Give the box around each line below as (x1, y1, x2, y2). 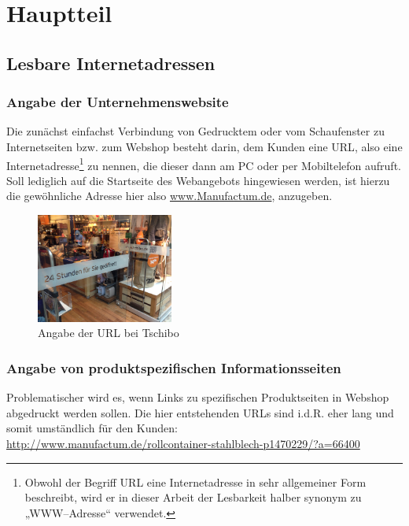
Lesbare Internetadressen (6, 50, 216, 75)
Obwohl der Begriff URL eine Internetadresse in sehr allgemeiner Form (24, 473, 367, 490)
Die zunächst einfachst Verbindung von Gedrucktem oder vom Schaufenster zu (6, 123, 385, 139)
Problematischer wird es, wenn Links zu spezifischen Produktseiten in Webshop (6, 389, 389, 406)
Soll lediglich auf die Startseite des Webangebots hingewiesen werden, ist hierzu (6, 172, 390, 188)
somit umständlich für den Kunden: (6, 420, 179, 436)
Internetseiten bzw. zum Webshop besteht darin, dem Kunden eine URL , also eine (6, 138, 403, 154)
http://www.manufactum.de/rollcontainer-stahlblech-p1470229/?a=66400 (6, 435, 360, 451)
